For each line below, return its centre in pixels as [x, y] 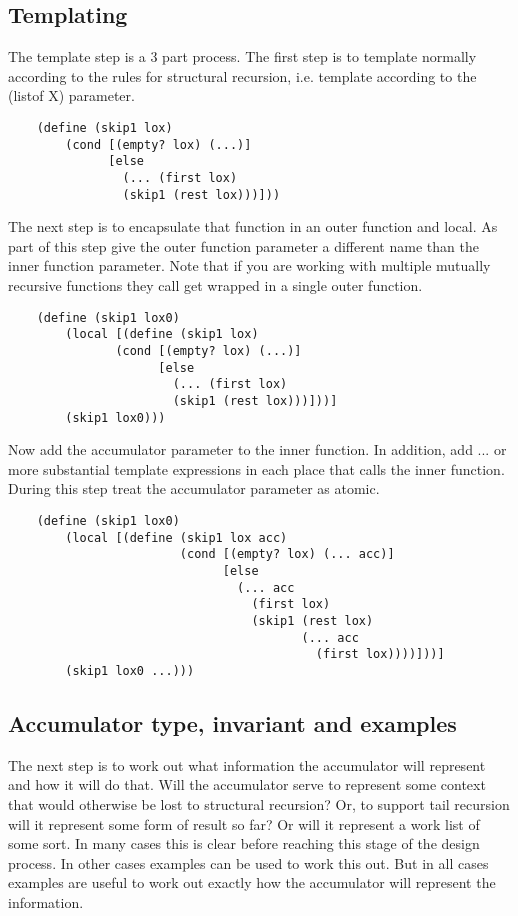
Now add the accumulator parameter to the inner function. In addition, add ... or [257, 449]
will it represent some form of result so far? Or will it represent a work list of [244, 823]
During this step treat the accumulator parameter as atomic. [194, 488]
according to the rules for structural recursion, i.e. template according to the [242, 75]
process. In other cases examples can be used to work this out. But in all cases [248, 862]
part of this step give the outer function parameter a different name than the [243, 245]
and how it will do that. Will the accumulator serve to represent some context [247, 784]
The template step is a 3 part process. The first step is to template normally [242, 56]
